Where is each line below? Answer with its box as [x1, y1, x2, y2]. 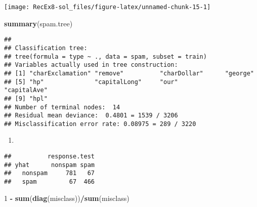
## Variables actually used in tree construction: [4, 61, 178, 69]
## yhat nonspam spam [4, 161, 95, 169]
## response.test [4, 153, 95, 160]
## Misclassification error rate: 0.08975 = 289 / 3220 [4, 120, 196, 128]
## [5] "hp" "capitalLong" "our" [4, 78, 178, 86]
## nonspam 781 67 [4, 170, 95, 177]
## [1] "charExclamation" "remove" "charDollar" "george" [4, 69, 254, 77]
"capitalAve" [4, 87, 48, 94]
